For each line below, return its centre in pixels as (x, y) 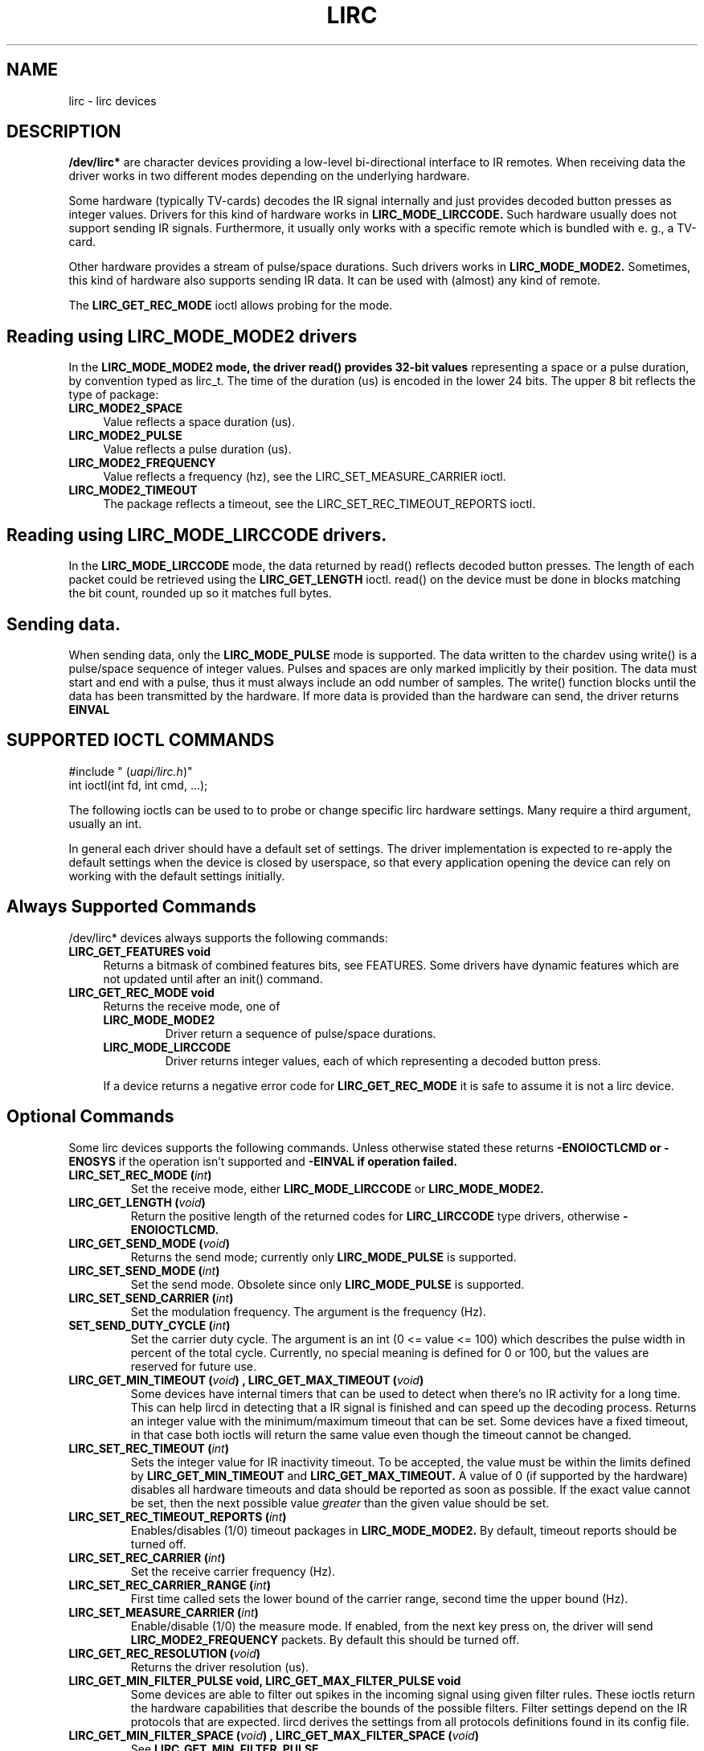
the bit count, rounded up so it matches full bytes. (200, 593)
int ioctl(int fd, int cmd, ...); (138, 785)
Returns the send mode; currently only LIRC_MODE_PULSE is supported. (323, 1257)
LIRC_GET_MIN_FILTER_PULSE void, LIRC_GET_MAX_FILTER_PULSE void (265, 1680)
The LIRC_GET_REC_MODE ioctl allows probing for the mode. (231, 306)
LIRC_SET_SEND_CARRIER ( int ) (151, 1298)
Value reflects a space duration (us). (199, 422)
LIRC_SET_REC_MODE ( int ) (140, 1175)
